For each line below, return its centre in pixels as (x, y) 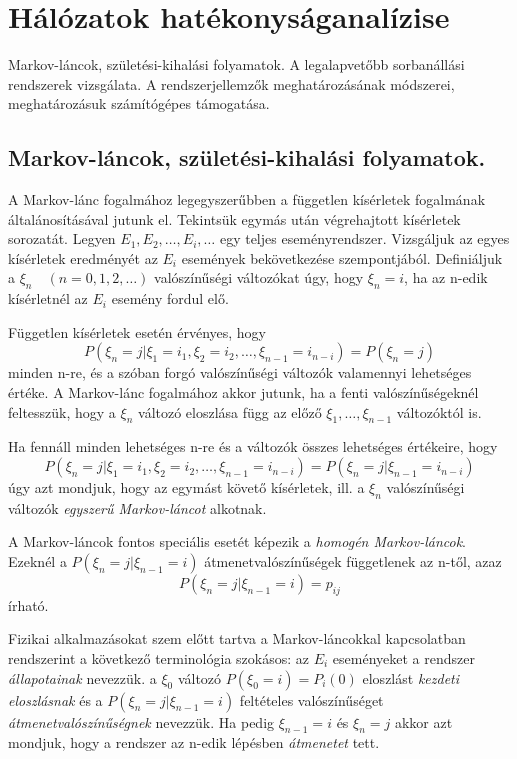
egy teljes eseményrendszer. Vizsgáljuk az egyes (364, 238)
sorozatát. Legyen (62, 238)
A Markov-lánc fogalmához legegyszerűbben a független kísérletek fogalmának (247, 199)
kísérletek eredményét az (83, 257)
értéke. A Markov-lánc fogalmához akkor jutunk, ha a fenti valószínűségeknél (243, 392)
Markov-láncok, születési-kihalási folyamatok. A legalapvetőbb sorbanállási (236, 64)
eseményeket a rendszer (403, 658)
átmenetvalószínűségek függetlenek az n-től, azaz (353, 561)
